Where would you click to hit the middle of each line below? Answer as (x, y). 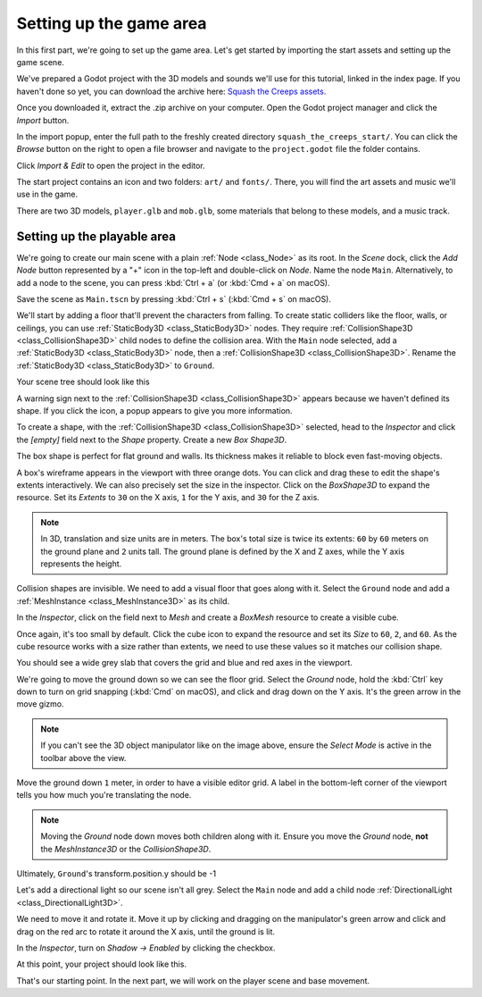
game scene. (40, 62)
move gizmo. (40, 704)
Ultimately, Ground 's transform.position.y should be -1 (116, 873)
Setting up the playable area (96, 236)
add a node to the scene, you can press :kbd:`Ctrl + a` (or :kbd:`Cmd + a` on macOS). (173, 282)
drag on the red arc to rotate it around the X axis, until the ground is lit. (146, 931)
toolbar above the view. (83, 758)
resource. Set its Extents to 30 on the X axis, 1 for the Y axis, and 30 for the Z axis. (168, 498)
